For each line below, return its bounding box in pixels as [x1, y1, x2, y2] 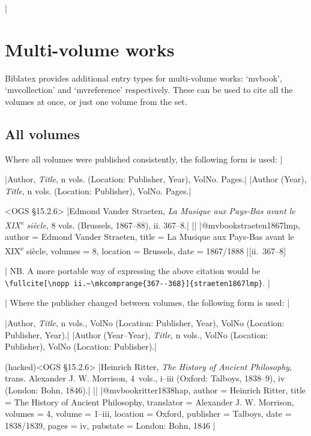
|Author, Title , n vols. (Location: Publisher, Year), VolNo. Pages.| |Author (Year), [5, 173, 307, 185]
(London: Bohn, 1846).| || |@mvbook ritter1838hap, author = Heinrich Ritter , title [5, 383, 306, 396]
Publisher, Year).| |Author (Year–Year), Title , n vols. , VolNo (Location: [5, 328, 268, 341]
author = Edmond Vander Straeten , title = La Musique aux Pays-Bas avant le [5, 230, 294, 243]
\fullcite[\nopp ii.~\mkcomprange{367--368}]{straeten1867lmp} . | [5, 276, 270, 288]
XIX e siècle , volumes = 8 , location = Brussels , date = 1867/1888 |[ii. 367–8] [5, 242, 286, 257]
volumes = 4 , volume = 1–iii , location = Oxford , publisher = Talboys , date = [5, 407, 292, 420]
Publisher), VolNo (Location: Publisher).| [5, 340, 157, 353]
